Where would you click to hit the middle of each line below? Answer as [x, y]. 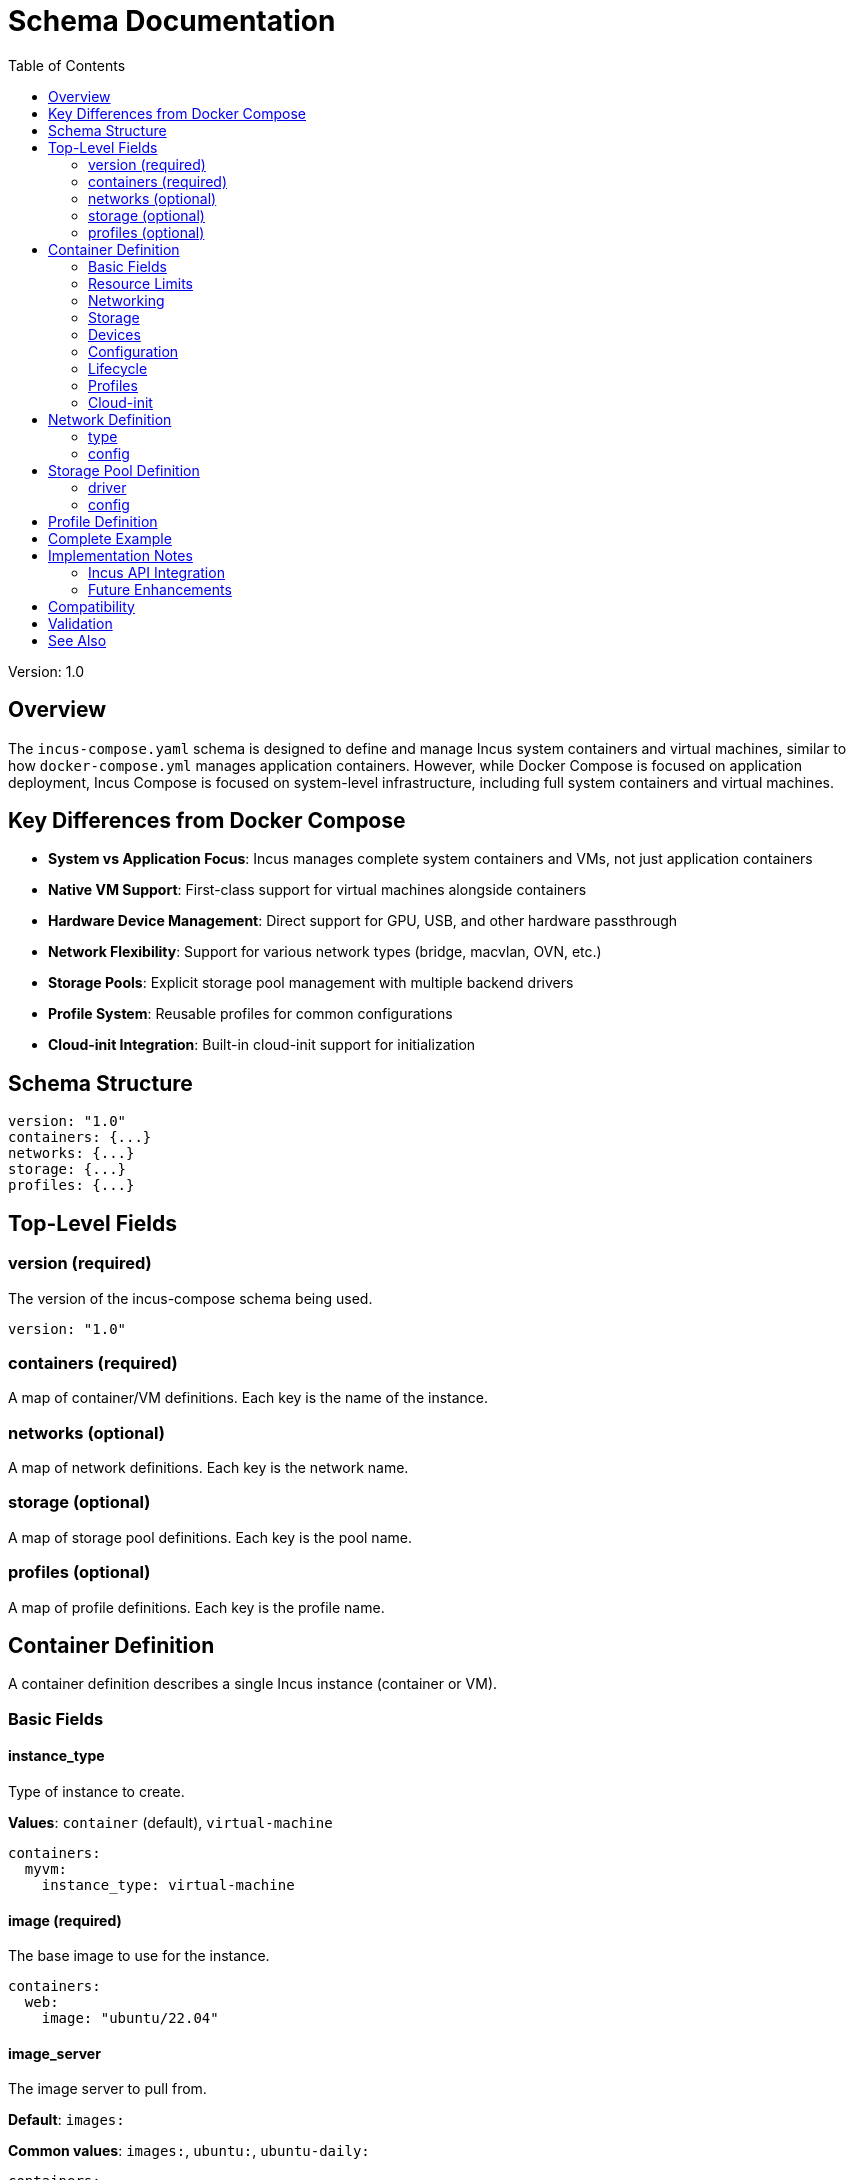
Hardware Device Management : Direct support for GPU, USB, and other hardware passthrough [363, 921]
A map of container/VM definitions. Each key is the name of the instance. [248, 1398]
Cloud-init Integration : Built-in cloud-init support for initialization [262, 1045]
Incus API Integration [156, 572]
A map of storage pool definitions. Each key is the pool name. [210, 1537]
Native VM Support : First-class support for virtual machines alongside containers [317, 890]
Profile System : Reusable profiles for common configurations [250, 1014]
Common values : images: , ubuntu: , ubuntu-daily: [189, 2151]
